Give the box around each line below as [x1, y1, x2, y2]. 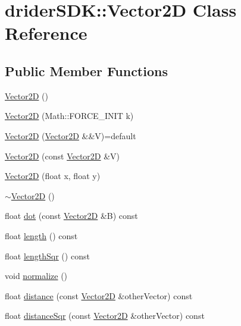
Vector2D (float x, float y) [5, 170, 101, 182]
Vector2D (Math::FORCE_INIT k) [5, 109, 134, 122]
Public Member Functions [5, 61, 168, 80]
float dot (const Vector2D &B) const [5, 209, 138, 222]
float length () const [5, 229, 78, 242]
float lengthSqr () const [5, 249, 90, 262]
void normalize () [5, 269, 68, 282]
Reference [5, 21, 87, 45]
